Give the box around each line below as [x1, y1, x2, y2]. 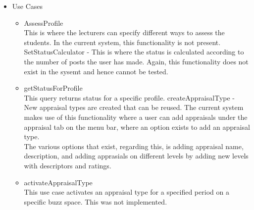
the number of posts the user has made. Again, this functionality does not [24, 56, 249, 66]
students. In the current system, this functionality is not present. [24, 37, 221, 47]
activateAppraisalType [24, 177, 93, 187]
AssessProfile [24, 17, 63, 28]
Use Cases [12, 1, 43, 11]
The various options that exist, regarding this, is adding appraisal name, [24, 141, 244, 151]
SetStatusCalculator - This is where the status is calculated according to [24, 47, 244, 57]
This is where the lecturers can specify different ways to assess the [24, 27, 225, 38]
